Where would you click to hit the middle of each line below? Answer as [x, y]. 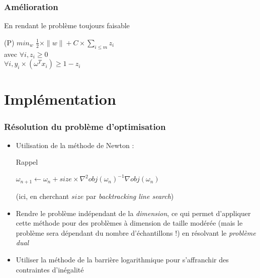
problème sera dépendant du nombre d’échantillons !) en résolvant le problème [136, 232]
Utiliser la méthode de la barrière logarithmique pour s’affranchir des [122, 259]
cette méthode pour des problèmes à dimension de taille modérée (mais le [129, 223]
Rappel [27, 162]
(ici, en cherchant [42, 196]
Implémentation [60, 99]
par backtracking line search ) [130, 196]
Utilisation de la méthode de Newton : [75, 145]
